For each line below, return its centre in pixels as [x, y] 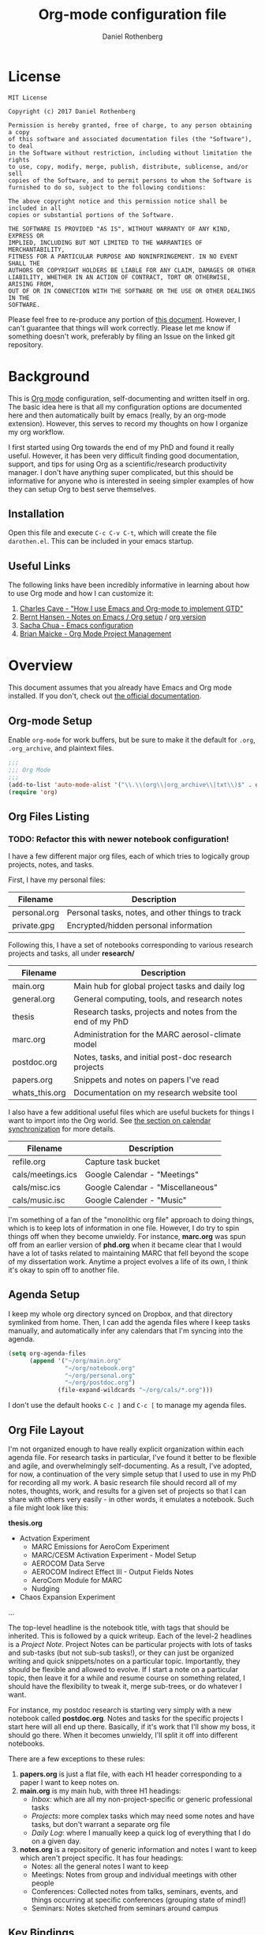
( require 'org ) [33, 792]
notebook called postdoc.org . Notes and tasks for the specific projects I [125, 1718]
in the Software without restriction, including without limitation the [130, 153]
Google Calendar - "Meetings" [142, 1175]
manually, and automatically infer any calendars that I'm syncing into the [125, 1331]
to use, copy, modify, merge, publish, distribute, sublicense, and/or [128, 167]
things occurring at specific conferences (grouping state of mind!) [139, 1899]
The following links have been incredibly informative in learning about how [129, 585]
